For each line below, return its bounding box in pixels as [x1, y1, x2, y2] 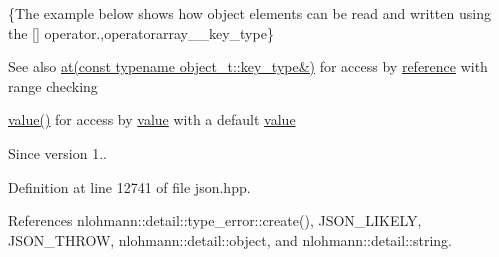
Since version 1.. [8, 142, 107, 163]
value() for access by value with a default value [8, 109, 296, 130]
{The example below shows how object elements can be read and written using [8, 3, 491, 23]
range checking [8, 75, 98, 96]
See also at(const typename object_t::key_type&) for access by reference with [8, 56, 488, 77]
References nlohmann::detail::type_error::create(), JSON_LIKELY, [8, 210, 422, 231]
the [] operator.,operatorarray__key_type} [8, 22, 274, 43]
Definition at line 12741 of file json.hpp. [8, 176, 251, 197]
